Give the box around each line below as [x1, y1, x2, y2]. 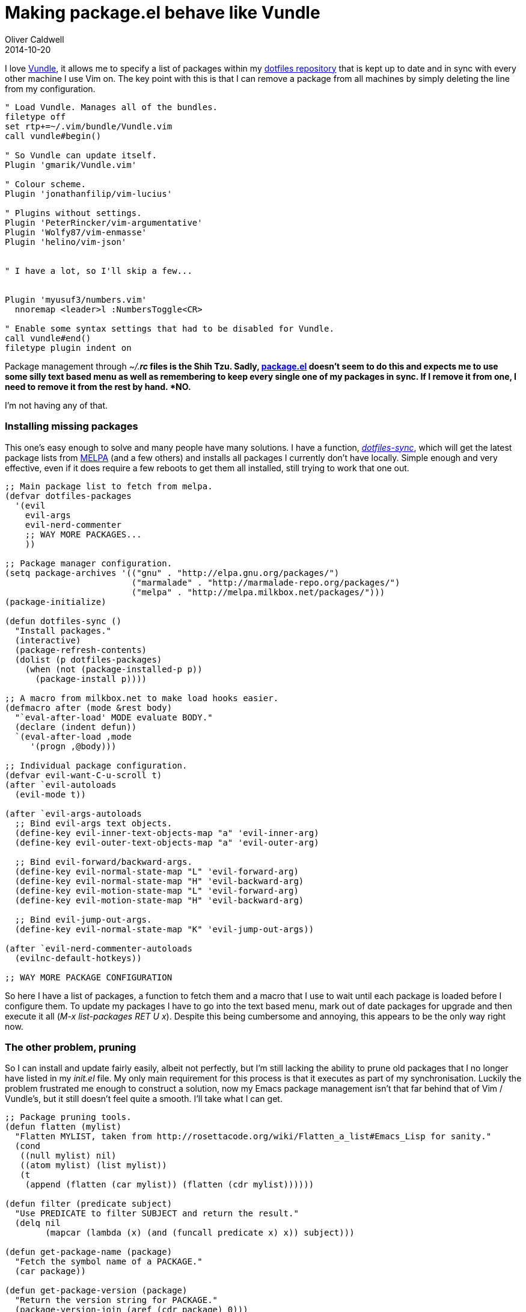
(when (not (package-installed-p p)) [25, 664, 203, 674]
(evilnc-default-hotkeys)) [14, 953, 142, 963]
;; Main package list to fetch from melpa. [5, 481, 213, 491]
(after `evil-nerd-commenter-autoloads [5, 943, 192, 953]
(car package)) [14, 1266, 86, 1276]
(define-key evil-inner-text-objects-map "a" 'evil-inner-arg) [14, 828, 319, 838]
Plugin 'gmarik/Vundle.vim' [5, 159, 137, 170]
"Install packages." [14, 625, 112, 636]
